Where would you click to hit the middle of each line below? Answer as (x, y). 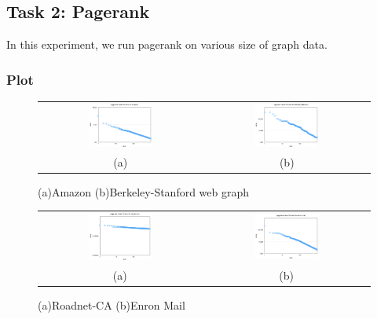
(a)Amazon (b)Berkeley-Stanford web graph (144, 191)
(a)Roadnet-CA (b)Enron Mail (112, 304)
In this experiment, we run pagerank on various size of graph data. (167, 44)
